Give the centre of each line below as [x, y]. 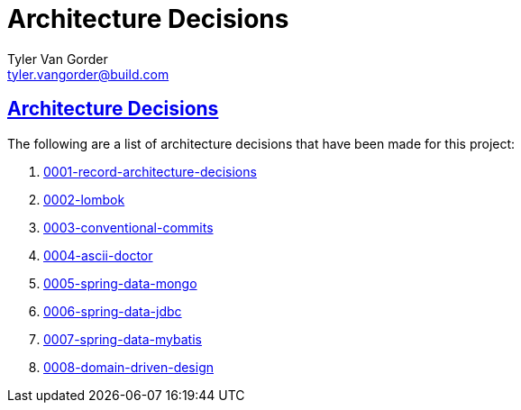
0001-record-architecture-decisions [150, 171]
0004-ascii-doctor [98, 255]
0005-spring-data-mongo [120, 283]
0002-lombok [84, 199]
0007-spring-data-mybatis [123, 339]
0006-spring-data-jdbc [113, 311]
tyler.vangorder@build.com [88, 74]
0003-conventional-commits [128, 227]
